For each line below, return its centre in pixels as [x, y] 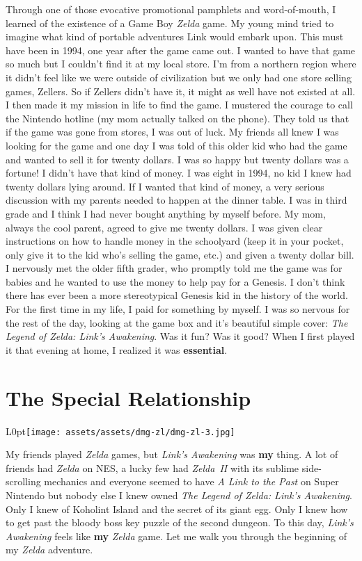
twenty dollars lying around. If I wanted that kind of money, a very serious [165, 186]
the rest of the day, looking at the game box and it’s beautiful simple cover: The [177, 322]
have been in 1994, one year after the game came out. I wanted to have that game [181, 50]
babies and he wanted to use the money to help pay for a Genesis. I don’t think [175, 281]
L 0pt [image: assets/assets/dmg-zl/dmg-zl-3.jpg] [120, 431]
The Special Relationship [128, 397]
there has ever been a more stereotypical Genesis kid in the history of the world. [177, 295]
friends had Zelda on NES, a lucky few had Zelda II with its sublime [152, 467]
